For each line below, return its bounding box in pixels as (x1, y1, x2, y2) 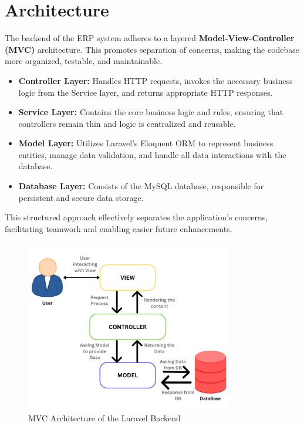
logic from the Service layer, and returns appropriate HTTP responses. (18, 86, 273, 98)
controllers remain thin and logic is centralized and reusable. (18, 117, 236, 129)
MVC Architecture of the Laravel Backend (28, 412, 181, 424)
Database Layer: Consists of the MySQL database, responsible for (18, 180, 264, 192)
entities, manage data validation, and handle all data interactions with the (18, 148, 286, 160)
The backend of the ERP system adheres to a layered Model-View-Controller (5, 32, 295, 44)
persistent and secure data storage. (18, 191, 144, 203)
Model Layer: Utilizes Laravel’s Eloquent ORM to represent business (18, 137, 273, 149)
